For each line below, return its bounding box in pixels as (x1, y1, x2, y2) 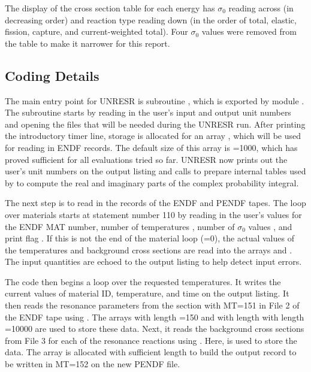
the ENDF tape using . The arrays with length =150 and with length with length (5, 310, 304, 323)
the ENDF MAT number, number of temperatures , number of (5, 220, 235, 232)
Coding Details (5, 66, 99, 84)
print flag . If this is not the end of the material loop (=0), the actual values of (5, 232, 294, 244)
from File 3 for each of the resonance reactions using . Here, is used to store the (5, 334, 297, 346)
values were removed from (201, 25, 297, 38)
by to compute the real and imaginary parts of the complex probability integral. (5, 176, 299, 189)
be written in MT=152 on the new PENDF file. (5, 358, 180, 370)
